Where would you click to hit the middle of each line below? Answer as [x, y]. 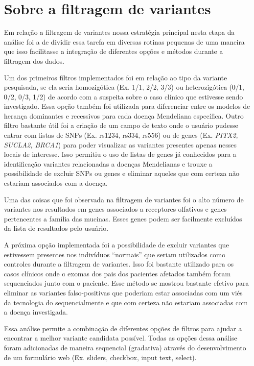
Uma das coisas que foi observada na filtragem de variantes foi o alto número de [124, 199]
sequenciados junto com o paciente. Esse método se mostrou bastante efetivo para [127, 283]
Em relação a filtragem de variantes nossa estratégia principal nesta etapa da [119, 32]
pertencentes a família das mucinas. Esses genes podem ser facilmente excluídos [123, 218]
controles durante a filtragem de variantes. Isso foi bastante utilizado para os [119, 264]
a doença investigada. [36, 312]
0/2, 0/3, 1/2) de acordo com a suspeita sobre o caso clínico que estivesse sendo [124, 96]
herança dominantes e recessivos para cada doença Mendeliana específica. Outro [124, 115]
